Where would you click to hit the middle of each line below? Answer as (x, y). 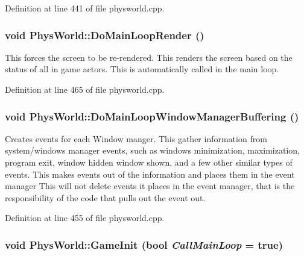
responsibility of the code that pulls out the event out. (105, 197)
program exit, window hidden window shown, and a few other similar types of (149, 162)
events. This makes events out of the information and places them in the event (150, 174)
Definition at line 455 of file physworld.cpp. (85, 218)
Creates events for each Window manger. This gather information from (136, 138)
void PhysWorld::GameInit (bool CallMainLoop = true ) (144, 244)
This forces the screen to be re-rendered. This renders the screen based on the (149, 57)
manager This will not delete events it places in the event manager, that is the (150, 186)
